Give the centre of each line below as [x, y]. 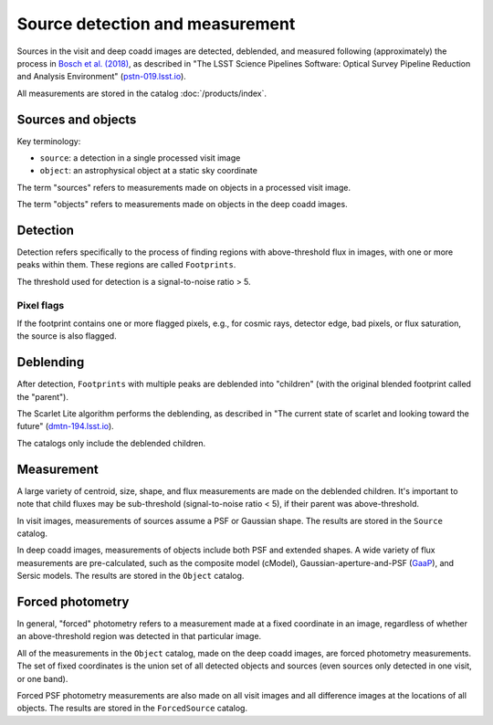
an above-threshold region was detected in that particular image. [139, 636]
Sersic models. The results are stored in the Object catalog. [131, 576]
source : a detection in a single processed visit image [140, 158]
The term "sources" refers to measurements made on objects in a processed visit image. [184, 187]
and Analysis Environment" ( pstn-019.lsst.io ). [101, 77]
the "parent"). [42, 396]
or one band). [42, 678]
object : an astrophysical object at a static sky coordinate [148, 171]
